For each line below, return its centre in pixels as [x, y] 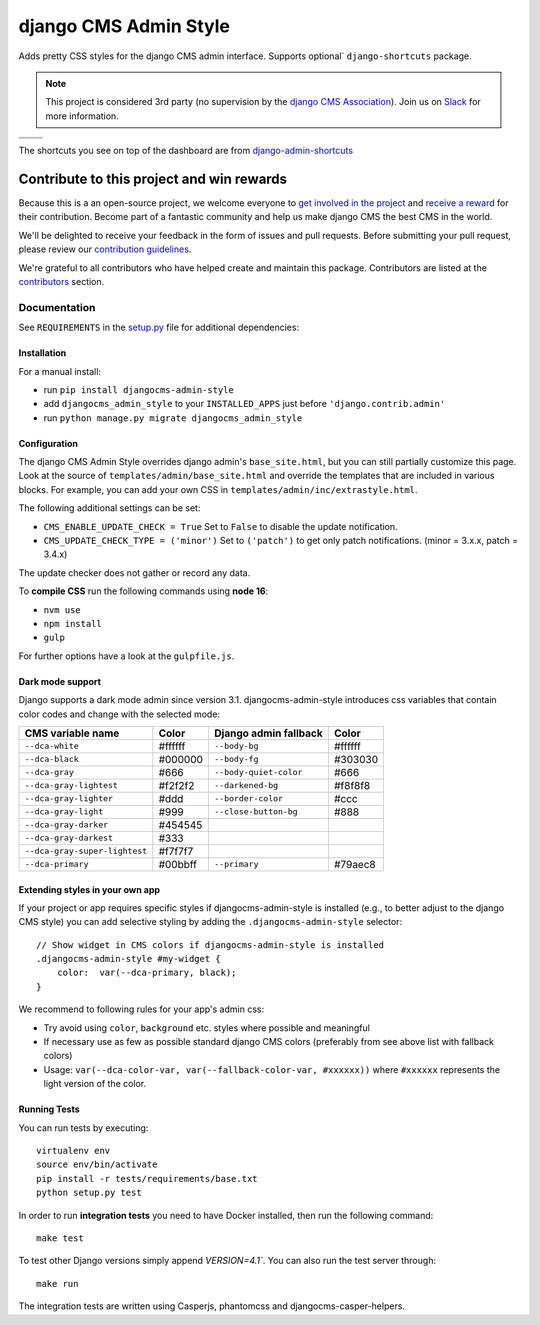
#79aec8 [354, 864]
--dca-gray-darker [66, 825]
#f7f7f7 [176, 851]
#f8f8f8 [352, 785]
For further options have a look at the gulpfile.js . [126, 656]
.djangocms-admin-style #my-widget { [129, 959]
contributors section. [61, 281]
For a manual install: [60, 371]
